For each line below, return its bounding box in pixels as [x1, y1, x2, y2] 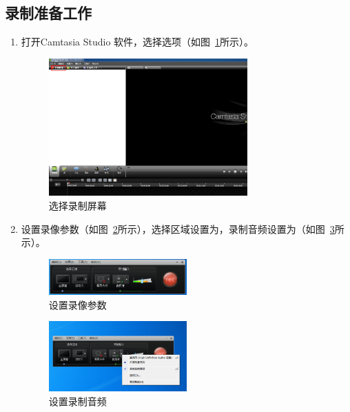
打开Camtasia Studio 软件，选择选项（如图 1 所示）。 [21, 34, 254, 49]
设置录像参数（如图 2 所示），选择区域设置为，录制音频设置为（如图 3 [21, 221, 335, 236]
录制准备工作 [5, 2, 92, 23]
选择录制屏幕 [48, 198, 107, 213]
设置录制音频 [48, 393, 107, 408]
